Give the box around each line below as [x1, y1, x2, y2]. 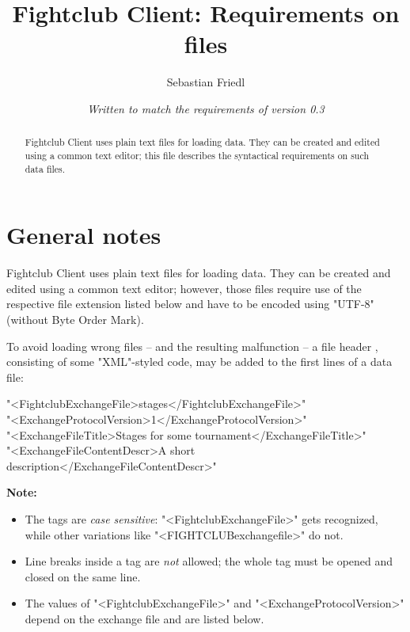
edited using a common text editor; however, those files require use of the [6, 280, 362, 296]
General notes [6, 219, 161, 251]
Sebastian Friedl [166, 74, 245, 90]
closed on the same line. [25, 568, 141, 584]
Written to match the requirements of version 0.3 [87, 100, 325, 116]
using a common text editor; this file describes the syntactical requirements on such [25, 148, 370, 162]
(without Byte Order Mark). [6, 310, 144, 327]
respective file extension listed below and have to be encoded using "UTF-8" [6, 295, 374, 312]
